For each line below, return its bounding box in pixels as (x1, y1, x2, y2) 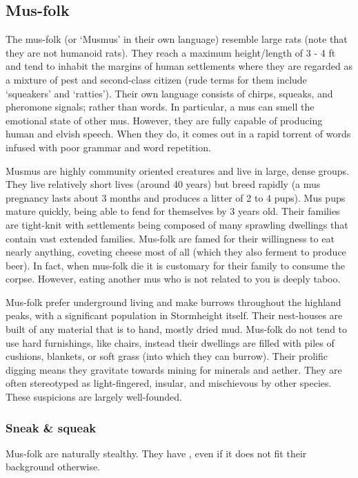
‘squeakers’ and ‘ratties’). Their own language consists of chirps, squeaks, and (6, 86, 333, 100)
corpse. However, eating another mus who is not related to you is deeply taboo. (6, 271, 341, 286)
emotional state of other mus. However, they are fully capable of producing (6, 113, 323, 127)
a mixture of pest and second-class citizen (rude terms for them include (6, 72, 307, 86)
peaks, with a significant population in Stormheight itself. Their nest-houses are (6, 308, 343, 323)
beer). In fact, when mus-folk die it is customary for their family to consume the (6, 258, 346, 272)
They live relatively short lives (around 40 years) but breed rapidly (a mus (6, 177, 321, 191)
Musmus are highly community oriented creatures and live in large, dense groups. (6, 163, 350, 178)
